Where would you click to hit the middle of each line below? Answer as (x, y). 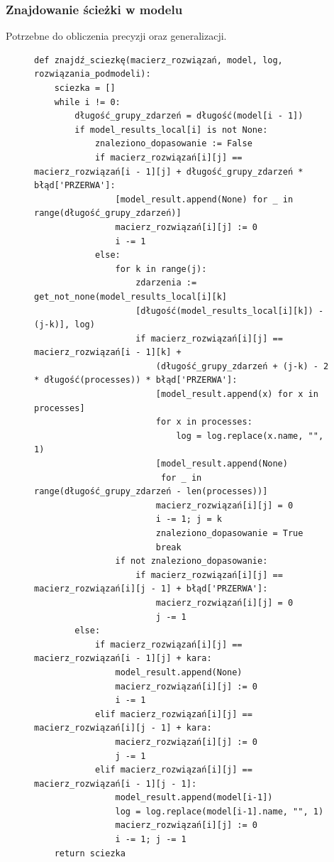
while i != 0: (87, 102)
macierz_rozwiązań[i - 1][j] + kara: (123, 659)
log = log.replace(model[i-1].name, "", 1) (219, 811)
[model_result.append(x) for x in (237, 394)
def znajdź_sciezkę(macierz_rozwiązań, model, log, (158, 60)
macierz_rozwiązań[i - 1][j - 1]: (116, 784)
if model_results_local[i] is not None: (171, 130)
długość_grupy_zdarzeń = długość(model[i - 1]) (189, 116)
